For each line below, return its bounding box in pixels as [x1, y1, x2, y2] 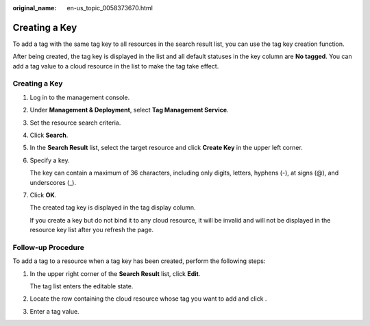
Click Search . [29, 131, 69, 139]
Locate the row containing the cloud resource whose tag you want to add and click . [29, 294, 267, 303]
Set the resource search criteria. [29, 118, 121, 127]
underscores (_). [29, 178, 77, 186]
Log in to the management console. [29, 93, 130, 101]
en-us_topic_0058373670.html [66, 4, 153, 12]
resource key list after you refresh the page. [29, 226, 154, 234]
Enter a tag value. [29, 307, 79, 315]
